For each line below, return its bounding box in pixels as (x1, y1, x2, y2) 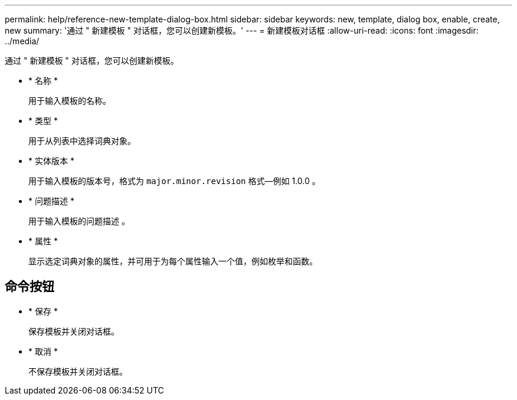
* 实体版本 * (28, 156, 74, 166)
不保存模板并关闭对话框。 (28, 366, 127, 376)
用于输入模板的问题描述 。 (28, 216, 130, 226)
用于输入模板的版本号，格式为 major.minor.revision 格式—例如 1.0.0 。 (28, 176, 320, 186)
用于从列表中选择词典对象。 (28, 136, 136, 146)
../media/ (5, 36, 40, 46)
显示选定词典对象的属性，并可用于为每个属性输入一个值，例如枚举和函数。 (28, 256, 318, 266)
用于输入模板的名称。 (28, 96, 111, 106)
